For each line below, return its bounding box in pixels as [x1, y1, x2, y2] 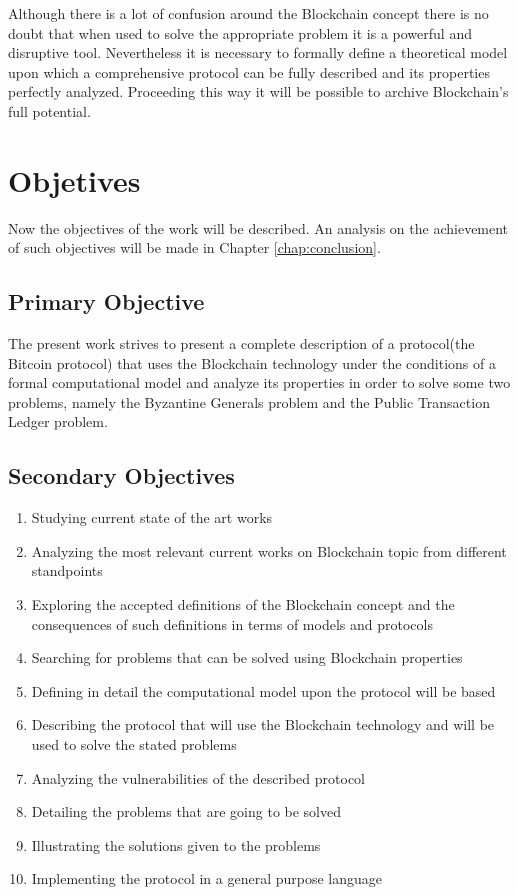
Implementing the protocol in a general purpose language [31, 868, 383, 889]
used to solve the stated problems [31, 734, 237, 754]
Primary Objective [8, 286, 205, 317]
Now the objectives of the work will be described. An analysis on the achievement [8, 217, 509, 238]
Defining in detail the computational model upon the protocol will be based [31, 680, 496, 701]
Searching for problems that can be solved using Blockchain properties [31, 647, 463, 668]
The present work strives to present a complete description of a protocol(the [8, 333, 475, 354]
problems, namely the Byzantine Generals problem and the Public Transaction [8, 391, 490, 412]
